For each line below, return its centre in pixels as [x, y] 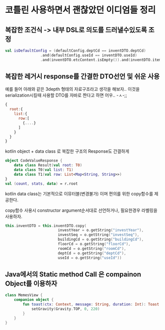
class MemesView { [24, 295]
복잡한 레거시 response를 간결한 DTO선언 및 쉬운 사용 [82, 77]
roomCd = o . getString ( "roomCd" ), [92, 248]
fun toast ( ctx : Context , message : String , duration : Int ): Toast [91, 304]
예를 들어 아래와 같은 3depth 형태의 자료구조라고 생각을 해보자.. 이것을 [72, 89]
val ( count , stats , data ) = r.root [41, 183]
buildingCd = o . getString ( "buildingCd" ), [101, 239]
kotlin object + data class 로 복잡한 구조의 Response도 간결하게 [67, 151]
